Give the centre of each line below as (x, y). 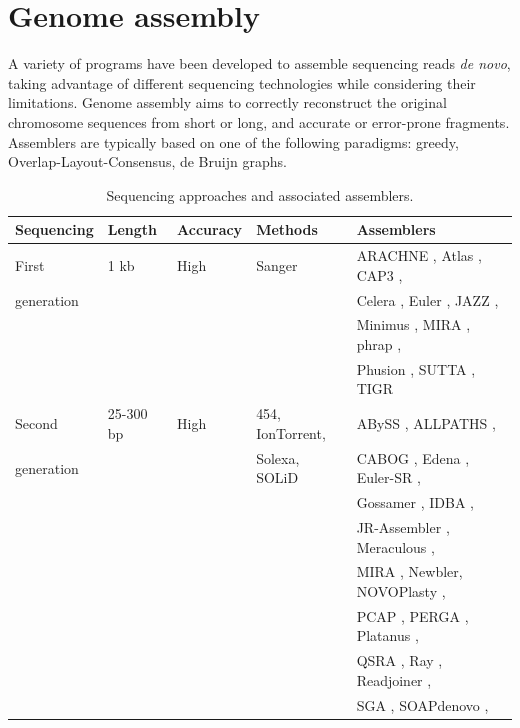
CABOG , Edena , (413, 457)
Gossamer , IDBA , (415, 502)
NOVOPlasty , (401, 591)
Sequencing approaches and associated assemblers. (260, 194)
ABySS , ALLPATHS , (426, 423)
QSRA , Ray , (399, 660)
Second (36, 423)
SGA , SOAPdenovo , (422, 704)
